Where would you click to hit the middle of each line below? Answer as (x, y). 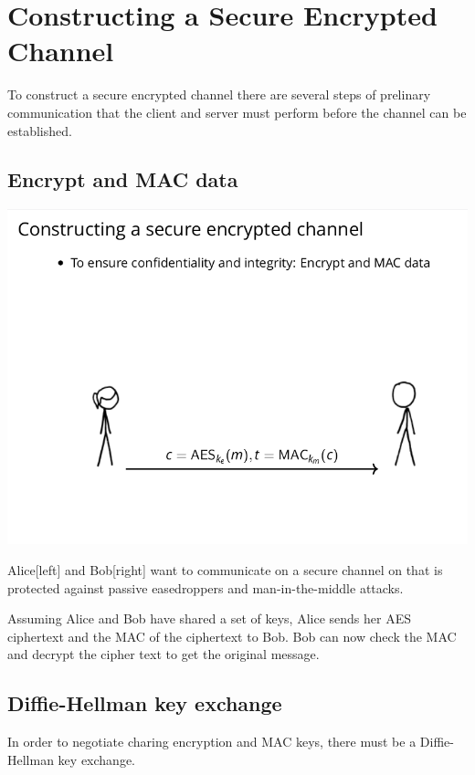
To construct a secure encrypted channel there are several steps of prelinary (219, 94)
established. (40, 130)
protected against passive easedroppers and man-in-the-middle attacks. (206, 587)
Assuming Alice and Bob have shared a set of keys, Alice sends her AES (209, 618)
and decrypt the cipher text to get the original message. (164, 654)
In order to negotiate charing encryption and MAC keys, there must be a (212, 742)
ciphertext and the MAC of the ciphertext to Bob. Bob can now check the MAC (232, 636)
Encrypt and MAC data (123, 179)
